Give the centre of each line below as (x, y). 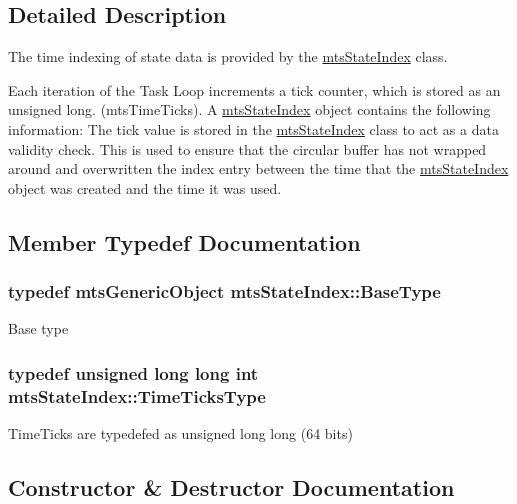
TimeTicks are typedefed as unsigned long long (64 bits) (180, 433)
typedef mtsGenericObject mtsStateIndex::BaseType (224, 291)
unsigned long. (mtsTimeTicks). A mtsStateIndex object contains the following (249, 109)
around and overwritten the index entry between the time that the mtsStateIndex (258, 168)
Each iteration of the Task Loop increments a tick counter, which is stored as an (254, 89)
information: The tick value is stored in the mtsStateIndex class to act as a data (253, 128)
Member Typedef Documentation (184, 241)
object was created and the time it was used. (145, 187)
